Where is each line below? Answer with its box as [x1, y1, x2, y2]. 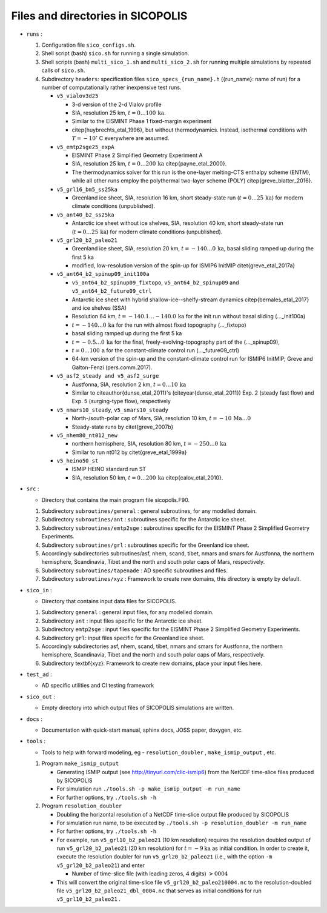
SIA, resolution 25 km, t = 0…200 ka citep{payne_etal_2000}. [71, 160, 227, 167]
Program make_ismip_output [41, 760, 119, 767]
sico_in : [26, 586, 52, 594]
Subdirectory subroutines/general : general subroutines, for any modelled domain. [41, 507, 257, 515]
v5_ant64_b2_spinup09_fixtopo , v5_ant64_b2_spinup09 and [71, 279, 239, 286]
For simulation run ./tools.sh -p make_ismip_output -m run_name [56, 785, 240, 792]
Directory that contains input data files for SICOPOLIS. [41, 597, 177, 604]
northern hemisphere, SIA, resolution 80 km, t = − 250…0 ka [71, 440, 227, 447]
